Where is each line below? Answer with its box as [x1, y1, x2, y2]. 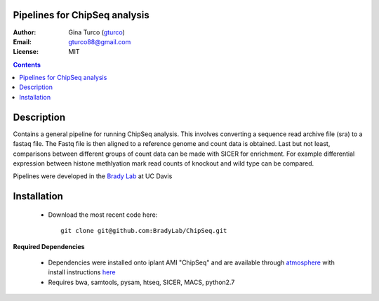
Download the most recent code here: [48, 210, 158, 219]
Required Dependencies [13, 242, 85, 250]
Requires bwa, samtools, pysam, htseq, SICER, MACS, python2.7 [48, 278, 235, 286]
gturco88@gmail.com [68, 37, 131, 46]
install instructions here [48, 268, 116, 276]
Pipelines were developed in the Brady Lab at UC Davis [13, 172, 173, 180]
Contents [13, 60, 41, 69]
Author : [13, 28, 36, 36]
